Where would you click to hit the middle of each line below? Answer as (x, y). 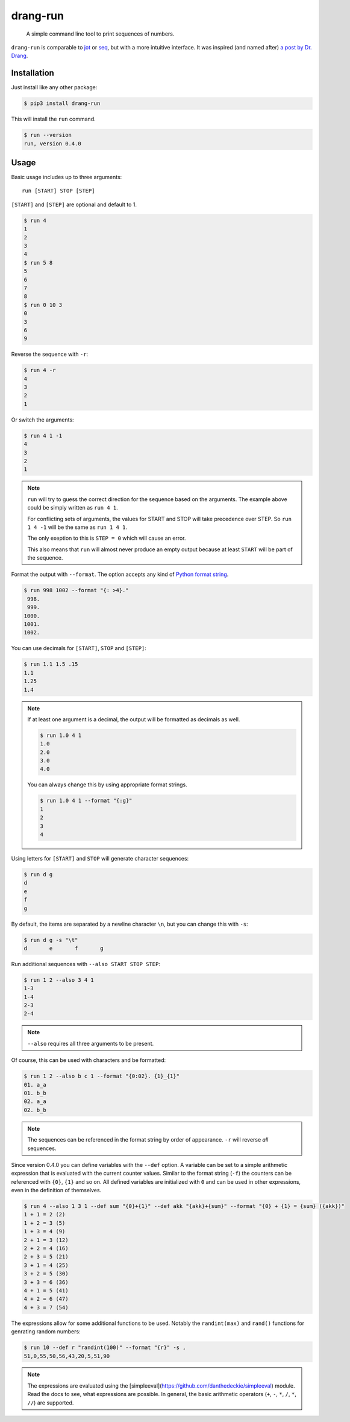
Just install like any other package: (54, 87)
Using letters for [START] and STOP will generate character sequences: (100, 858)
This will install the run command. (53, 119)
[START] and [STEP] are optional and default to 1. (74, 204)
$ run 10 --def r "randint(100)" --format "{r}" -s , (105, 1348)
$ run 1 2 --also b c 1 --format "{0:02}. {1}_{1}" (102, 1076)
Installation (33, 73)
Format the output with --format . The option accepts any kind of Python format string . (120, 574)
